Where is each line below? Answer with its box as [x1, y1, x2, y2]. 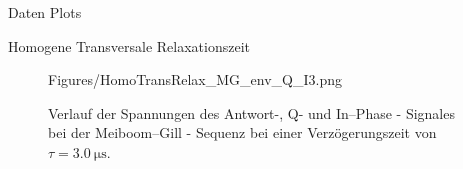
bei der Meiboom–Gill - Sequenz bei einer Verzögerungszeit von [48, 122, 437, 143]
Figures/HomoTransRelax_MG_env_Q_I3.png [48, 69, 342, 90]
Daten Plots [8, 2, 82, 22]
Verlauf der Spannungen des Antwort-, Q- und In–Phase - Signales [48, 102, 455, 123]
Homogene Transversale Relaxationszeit [8, 35, 250, 56]
